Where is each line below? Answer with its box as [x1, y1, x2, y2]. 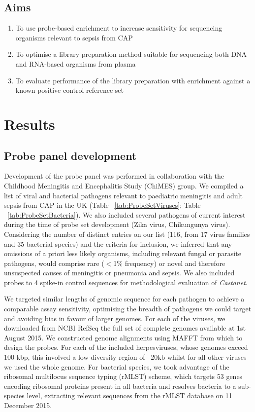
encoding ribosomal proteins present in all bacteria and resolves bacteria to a [4, 380, 236, 391]
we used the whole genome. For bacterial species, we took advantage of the [4, 361, 229, 372]
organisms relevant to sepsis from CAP [15, 32, 133, 42]
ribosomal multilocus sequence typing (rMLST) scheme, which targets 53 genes [4, 371, 243, 381]
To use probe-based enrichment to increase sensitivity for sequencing [15, 23, 223, 33]
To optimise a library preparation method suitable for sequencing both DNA [15, 49, 247, 59]
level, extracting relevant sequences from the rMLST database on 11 [27, 390, 232, 401]
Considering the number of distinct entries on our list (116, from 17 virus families [4, 228, 250, 239]
